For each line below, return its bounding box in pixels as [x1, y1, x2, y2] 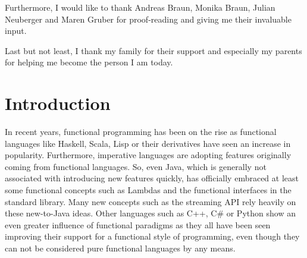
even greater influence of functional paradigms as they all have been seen [5, 218, 271, 231]
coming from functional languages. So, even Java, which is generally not [5, 160, 267, 172]
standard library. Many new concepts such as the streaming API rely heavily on [5, 195, 296, 207]
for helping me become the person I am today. [5, 56, 173, 68]
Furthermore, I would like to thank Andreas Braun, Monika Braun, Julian [5, 1, 275, 13]
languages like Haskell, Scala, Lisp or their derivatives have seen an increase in [5, 137, 291, 149]
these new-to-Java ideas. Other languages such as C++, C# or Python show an [5, 207, 296, 219]
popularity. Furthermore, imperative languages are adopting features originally [5, 149, 292, 161]
